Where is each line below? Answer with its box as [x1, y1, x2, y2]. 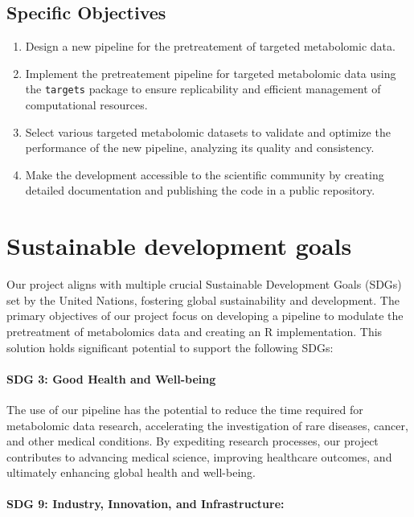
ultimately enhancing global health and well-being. [6, 464, 256, 481]
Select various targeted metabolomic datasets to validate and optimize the [25, 123, 391, 140]
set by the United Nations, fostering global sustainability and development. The [6, 291, 400, 308]
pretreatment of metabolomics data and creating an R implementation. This [6, 322, 383, 339]
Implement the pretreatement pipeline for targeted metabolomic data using [25, 64, 396, 81]
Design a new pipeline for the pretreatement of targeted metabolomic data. [25, 38, 396, 55]
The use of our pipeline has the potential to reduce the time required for [6, 400, 363, 417]
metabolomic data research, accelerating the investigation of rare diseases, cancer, [6, 416, 408, 433]
